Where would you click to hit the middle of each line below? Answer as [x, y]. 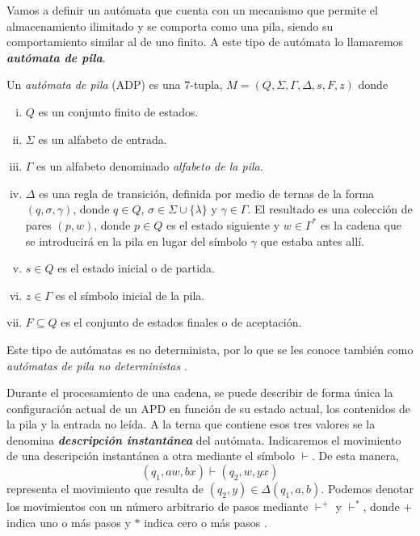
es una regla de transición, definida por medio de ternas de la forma [207, 193]
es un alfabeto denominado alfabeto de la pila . [150, 166]
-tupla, [206, 84]
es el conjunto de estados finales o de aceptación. [181, 322]
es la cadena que [361, 224]
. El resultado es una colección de [330, 209]
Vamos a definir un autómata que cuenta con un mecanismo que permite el [192, 10]
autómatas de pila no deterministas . [97, 365]
